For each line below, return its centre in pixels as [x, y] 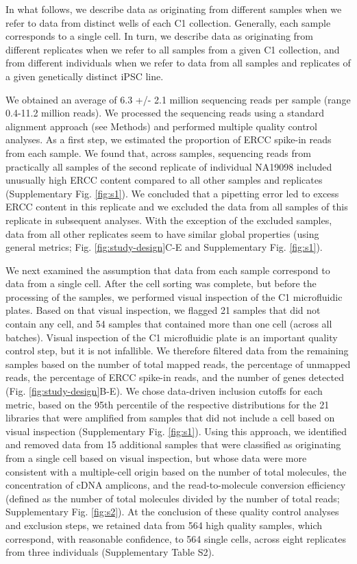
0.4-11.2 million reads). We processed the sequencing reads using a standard [165, 113]
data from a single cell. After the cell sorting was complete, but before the [161, 283]
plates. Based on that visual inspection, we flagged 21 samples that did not [163, 310]
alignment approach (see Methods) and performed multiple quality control [161, 126]
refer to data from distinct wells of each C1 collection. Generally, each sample [168, 22]
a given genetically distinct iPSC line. [85, 76]
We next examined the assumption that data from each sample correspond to [168, 270]
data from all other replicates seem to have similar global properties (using [162, 233]
